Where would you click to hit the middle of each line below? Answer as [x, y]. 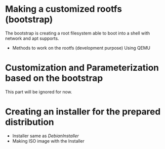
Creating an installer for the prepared [83, 112]
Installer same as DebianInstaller [45, 136]
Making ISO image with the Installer [48, 141]
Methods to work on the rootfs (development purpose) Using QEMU [81, 48]
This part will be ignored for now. [39, 91]
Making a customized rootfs [63, 9]
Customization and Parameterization [82, 68]
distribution [30, 122]
